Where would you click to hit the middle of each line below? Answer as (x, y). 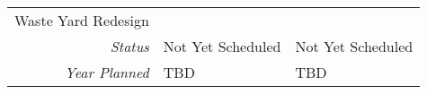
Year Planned (107, 72)
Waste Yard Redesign (82, 20)
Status (129, 46)
